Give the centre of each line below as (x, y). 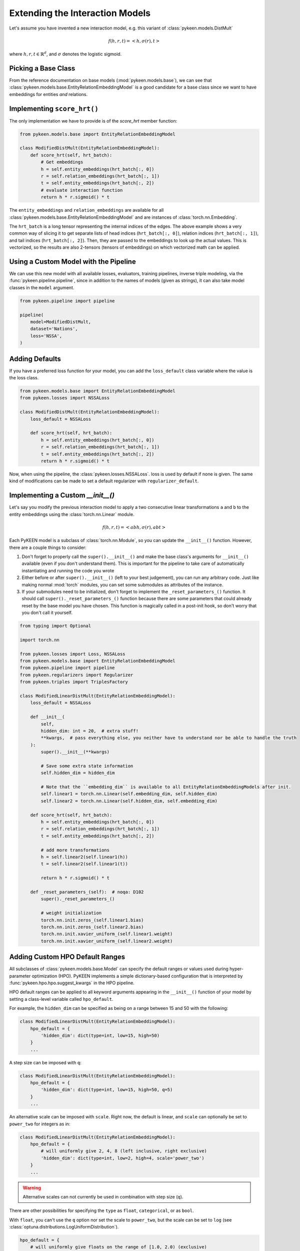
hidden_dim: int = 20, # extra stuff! (89, 731)
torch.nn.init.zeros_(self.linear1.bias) (92, 920)
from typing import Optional (55, 626)
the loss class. (24, 378)
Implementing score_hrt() (54, 108)
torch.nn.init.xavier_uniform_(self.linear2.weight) (107, 941)
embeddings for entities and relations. (48, 94)
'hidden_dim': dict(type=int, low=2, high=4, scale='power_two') (122, 1158)
